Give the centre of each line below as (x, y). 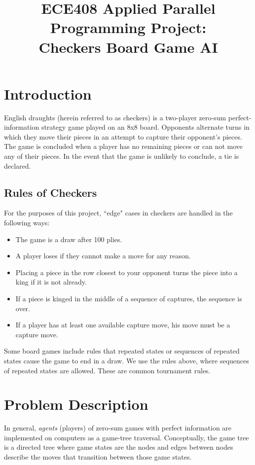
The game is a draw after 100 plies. (69, 239)
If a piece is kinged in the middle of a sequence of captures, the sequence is (129, 299)
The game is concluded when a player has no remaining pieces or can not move (124, 146)
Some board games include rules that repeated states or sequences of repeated (122, 351)
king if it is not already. (51, 282)
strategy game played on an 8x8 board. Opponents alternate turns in (145, 127)
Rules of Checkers (51, 192)
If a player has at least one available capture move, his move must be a (123, 325)
